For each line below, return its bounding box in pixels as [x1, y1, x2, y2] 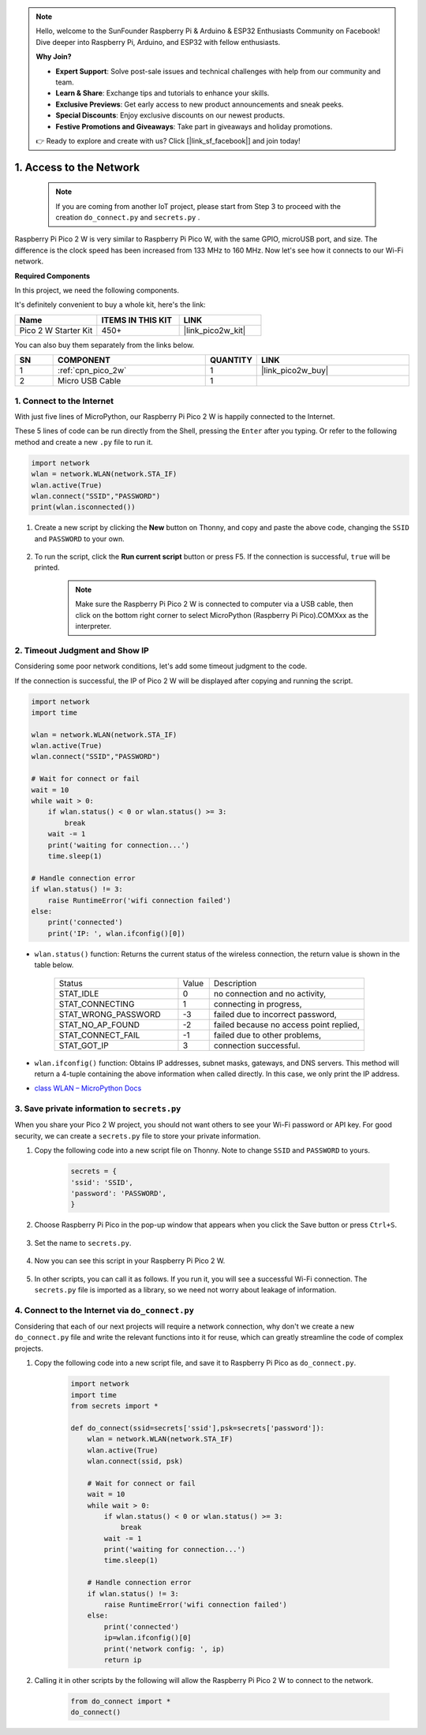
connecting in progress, [213, 998, 303, 1009]
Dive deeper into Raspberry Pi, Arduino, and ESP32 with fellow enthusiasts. [35, 37, 281, 47]
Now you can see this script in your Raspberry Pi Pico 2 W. [34, 1256, 226, 1266]
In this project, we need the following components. [14, 286, 179, 295]
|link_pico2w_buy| [261, 365, 329, 376]
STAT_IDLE [58, 988, 99, 999]
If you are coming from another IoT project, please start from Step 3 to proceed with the [55, 201, 341, 211]
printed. [34, 563, 60, 572]
